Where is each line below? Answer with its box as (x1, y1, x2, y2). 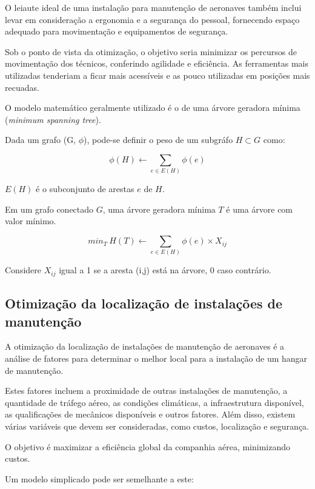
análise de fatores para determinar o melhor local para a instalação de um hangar (5, 352, 308, 365)
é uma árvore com (226, 202, 293, 215)
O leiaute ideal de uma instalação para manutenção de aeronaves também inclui (5, 1, 302, 13)
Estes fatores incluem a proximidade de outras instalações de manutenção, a (5, 384, 288, 397)
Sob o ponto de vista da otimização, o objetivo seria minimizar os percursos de (5, 45, 297, 58)
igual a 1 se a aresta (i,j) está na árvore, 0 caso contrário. (59, 264, 271, 276)
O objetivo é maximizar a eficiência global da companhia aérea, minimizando (5, 440, 291, 453)
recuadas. (5, 81, 39, 93)
